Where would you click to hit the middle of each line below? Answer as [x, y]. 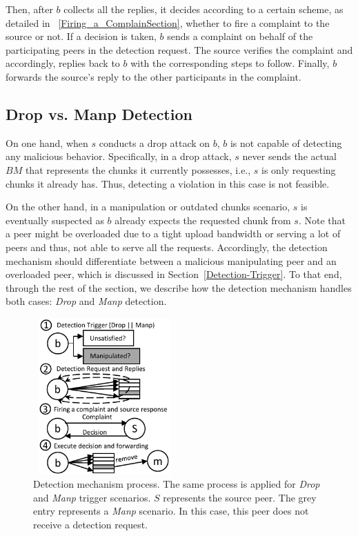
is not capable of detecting [286, 142]
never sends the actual [289, 156]
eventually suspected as [55, 220]
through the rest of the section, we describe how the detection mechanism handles [179, 287]
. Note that [322, 220]
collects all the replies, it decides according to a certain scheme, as [203, 9]
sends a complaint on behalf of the [240, 36]
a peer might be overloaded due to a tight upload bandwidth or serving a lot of [173, 234]
